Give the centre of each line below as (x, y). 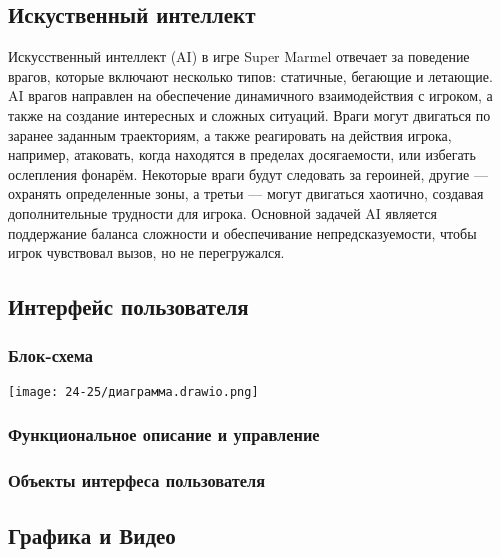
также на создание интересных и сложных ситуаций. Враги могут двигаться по (249, 114)
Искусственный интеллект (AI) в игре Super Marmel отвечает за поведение (239, 56)
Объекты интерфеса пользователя (137, 480)
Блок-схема (50, 355)
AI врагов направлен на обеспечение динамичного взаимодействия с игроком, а (250, 95)
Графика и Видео (92, 535)
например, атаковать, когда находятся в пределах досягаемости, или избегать (242, 154)
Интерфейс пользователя (128, 306)
